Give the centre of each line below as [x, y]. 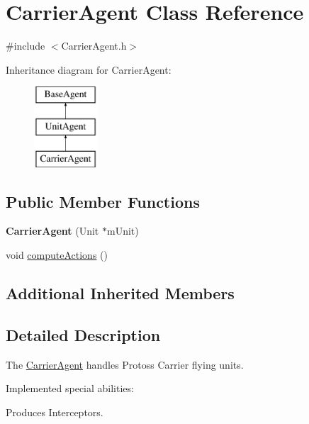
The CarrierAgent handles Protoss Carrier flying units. [125, 364]
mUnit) [123, 231]
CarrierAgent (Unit [52, 231]
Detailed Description [83, 334]
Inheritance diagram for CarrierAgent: [89, 69]
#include [26, 46]
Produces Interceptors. [55, 412]
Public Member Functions [103, 201]
